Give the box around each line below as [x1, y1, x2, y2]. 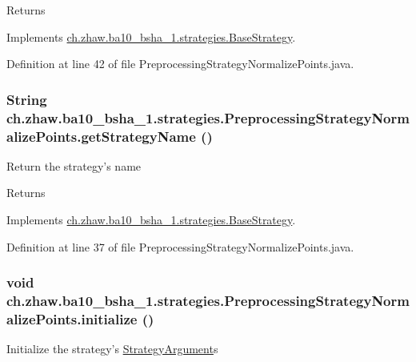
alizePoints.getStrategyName [6, 126, 196, 146]
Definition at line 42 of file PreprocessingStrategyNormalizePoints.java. [6, 55, 354, 72]
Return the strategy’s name [6, 157, 142, 174]
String [6, 89, 47, 109]
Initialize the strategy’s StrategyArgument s [6, 340, 218, 357]
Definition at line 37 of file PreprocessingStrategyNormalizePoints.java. [6, 238, 354, 255]
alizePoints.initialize [6, 308, 138, 328]
